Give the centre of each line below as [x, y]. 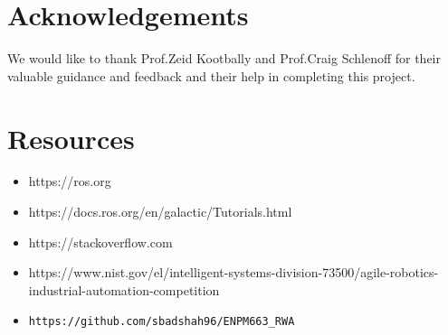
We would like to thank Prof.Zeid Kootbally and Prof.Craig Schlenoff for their [224, 58]
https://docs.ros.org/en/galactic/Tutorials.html [160, 212]
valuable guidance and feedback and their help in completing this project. [211, 75]
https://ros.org [70, 181]
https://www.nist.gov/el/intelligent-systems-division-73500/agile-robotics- [234, 272]
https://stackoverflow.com [100, 242]
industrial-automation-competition [124, 289]
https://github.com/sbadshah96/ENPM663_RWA [162, 322]
